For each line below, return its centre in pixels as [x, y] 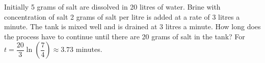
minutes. [89, 49]
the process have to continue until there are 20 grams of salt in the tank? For [125, 36]
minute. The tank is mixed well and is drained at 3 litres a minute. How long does [132, 26]
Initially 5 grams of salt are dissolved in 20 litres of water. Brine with [112, 7]
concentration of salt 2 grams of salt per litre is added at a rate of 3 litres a [122, 16]
